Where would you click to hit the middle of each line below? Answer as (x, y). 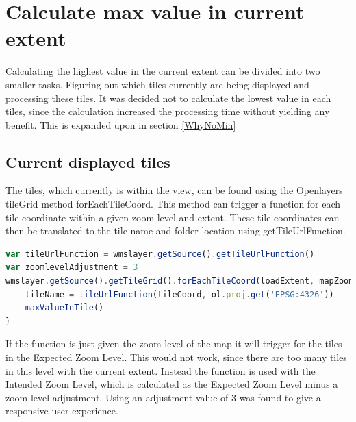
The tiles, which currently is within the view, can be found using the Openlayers (174, 190)
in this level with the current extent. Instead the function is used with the (161, 370)
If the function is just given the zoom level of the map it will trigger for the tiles (174, 344)
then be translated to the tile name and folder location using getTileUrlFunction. (176, 231)
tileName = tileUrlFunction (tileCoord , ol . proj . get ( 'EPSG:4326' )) (179, 294)
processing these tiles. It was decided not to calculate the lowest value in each (168, 98)
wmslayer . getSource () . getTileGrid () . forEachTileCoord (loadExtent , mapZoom (180, 281)
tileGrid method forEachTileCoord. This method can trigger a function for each (173, 204)
